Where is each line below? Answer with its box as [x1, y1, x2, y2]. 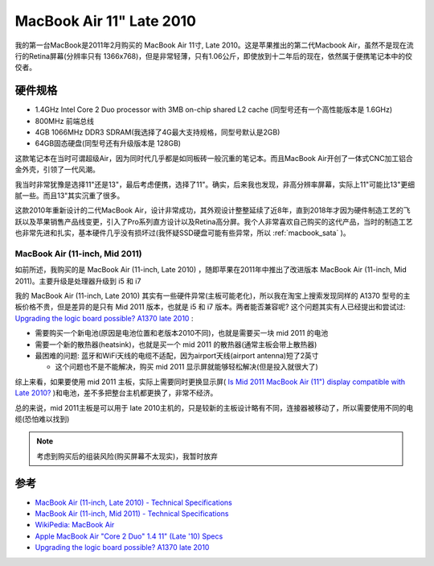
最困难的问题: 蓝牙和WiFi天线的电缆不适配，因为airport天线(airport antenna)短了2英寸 [35, 351, 319, 361]
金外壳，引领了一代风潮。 [14, 165, 100, 175]
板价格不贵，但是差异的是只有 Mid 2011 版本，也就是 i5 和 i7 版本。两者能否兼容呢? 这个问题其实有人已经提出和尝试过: [14, 302, 406, 312]
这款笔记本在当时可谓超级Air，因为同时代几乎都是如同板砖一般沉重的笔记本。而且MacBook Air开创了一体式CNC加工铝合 [14, 153, 413, 163]
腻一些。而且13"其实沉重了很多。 [14, 190, 125, 200]
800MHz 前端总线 [35, 116, 95, 126]
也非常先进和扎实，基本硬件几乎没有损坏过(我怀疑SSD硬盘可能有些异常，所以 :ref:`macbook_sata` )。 [14, 228, 350, 238]
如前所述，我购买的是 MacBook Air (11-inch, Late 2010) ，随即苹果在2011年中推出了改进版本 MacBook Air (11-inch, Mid [14, 265, 407, 275]
